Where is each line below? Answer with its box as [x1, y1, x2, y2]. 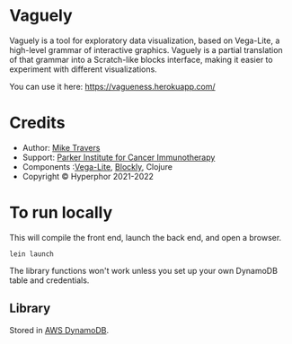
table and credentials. [9, 275, 90, 286]
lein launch [9, 249, 54, 259]
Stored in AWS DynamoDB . [9, 324, 110, 335]
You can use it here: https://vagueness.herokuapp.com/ [9, 81, 216, 92]
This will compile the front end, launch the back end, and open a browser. [9, 232, 282, 243]
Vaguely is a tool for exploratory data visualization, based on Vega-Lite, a [9, 35, 280, 46]
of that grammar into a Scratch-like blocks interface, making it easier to [9, 54, 273, 65]
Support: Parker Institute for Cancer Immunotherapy [22, 152, 216, 163]
